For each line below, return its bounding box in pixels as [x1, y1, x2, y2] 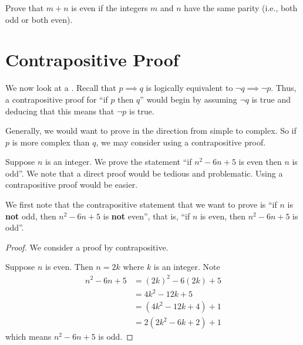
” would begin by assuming [140, 93, 237, 105]
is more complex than [12, 136, 90, 148]
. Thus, [271, 82, 297, 94]
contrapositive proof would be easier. [5, 178, 138, 191]
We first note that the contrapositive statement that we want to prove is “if [5, 198, 277, 211]
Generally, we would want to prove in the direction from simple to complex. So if [5, 124, 297, 137]
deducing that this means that [5, 104, 115, 117]
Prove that [5, 2, 44, 13]
